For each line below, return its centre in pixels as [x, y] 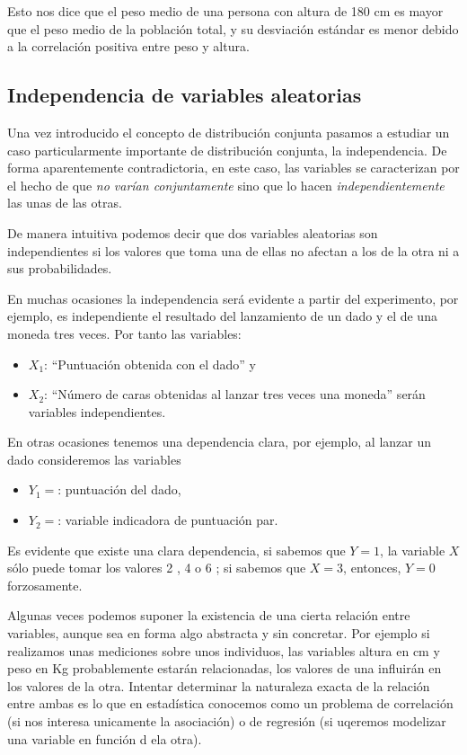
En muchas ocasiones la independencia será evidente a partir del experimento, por [233, 298]
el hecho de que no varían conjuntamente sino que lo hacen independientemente [226, 185]
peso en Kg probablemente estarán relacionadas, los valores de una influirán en [225, 668]
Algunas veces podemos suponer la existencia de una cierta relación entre [209, 615]
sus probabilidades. [60, 268]
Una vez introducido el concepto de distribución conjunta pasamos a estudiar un [229, 132]
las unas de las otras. [65, 203]
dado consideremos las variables [94, 459]
